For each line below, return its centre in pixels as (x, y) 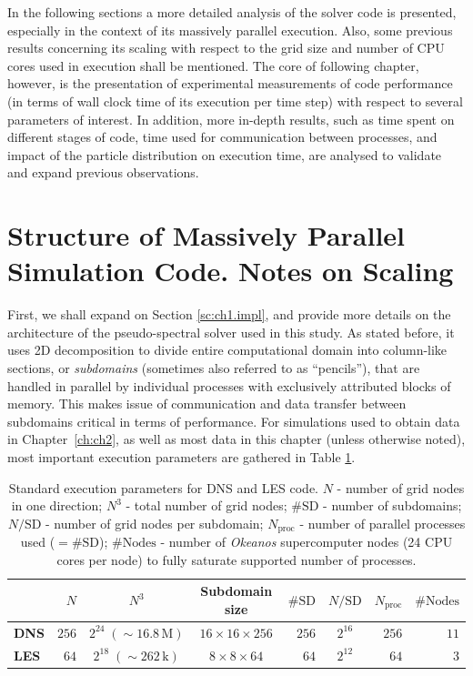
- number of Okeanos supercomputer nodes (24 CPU (307, 542)
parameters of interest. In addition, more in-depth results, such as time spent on (231, 119)
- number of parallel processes (382, 523)
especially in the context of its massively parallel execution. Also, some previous (230, 30)
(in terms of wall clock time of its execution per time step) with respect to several (235, 101)
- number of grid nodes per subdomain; (155, 523)
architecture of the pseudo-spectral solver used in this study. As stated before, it (231, 332)
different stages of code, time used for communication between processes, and (222, 137)
